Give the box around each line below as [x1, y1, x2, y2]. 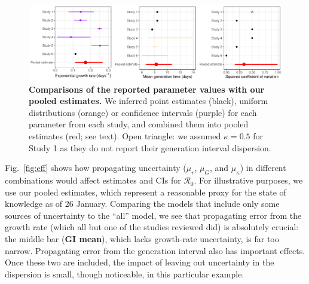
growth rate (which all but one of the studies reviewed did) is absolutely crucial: [5, 221, 299, 233]
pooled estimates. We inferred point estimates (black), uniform [29, 94, 268, 107]
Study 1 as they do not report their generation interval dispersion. [29, 141, 271, 154]
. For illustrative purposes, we [194, 174, 303, 187]
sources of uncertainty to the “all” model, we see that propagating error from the [5, 209, 302, 221]
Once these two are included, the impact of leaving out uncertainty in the [5, 256, 274, 268]
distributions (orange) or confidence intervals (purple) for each [29, 106, 257, 118]
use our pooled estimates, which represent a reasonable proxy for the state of [5, 185, 286, 198]
